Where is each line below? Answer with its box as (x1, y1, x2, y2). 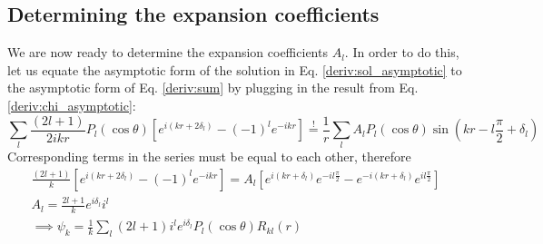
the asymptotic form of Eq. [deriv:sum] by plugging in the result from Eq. (7, 78, 419, 97)
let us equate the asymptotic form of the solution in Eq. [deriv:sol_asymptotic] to (7, 60, 462, 79)
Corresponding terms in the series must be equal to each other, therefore (7, 147, 411, 166)
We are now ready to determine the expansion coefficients (7, 43, 328, 62)
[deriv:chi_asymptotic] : (7, 95, 136, 114)
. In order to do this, (344, 43, 459, 62)
